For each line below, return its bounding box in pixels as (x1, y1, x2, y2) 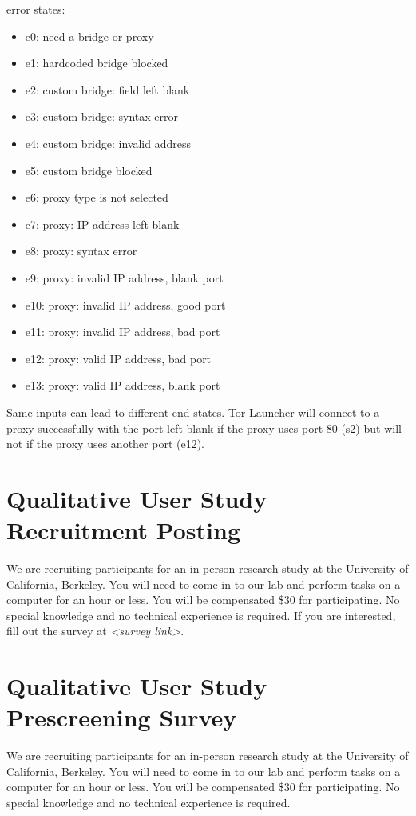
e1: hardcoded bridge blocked (25, 54, 168, 71)
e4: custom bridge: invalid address (25, 134, 191, 151)
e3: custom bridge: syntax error (25, 108, 179, 125)
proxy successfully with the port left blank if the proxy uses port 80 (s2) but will (6, 419, 402, 436)
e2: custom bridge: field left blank (25, 81, 190, 98)
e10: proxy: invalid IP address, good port (25, 296, 226, 313)
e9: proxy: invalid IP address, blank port (25, 269, 224, 286)
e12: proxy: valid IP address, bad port (25, 350, 212, 366)
